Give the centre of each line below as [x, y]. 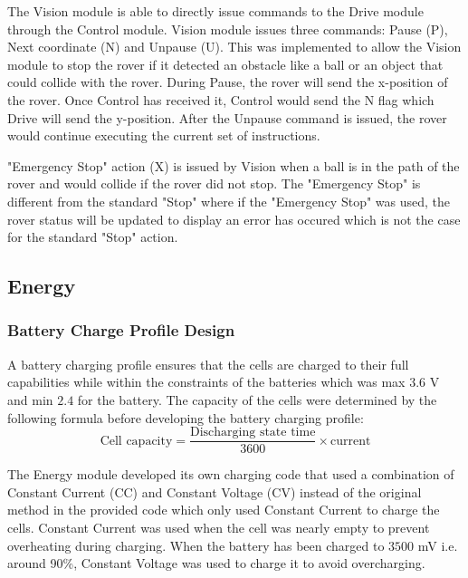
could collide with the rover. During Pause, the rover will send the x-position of [228, 82]
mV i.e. [438, 545]
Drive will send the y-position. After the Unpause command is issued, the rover [227, 117]
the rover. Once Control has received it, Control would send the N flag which [221, 99]
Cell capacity [136, 441]
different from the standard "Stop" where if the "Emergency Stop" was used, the [229, 201]
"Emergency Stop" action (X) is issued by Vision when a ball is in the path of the [234, 165]
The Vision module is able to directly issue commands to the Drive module [215, 11]
